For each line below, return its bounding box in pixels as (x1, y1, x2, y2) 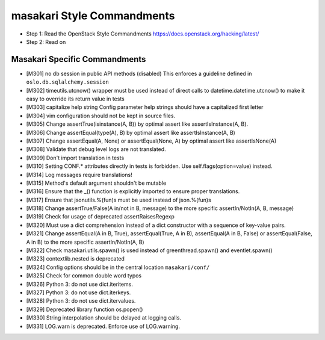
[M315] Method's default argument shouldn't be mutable (26, 179, 167, 187)
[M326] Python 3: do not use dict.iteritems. (26, 280, 134, 288)
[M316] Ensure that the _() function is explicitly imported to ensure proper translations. (26, 188, 240, 195)
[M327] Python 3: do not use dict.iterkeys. (26, 289, 131, 296)
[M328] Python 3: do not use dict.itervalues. (26, 297, 136, 304)
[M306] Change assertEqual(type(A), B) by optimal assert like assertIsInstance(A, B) (26, 129, 236, 136)
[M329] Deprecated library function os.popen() (26, 306, 143, 313)
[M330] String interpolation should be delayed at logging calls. (26, 314, 182, 321)
